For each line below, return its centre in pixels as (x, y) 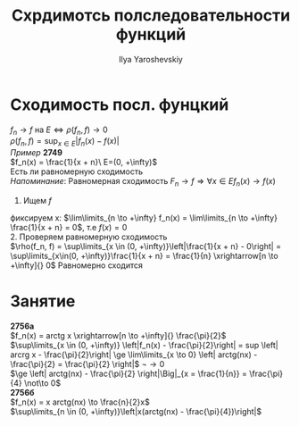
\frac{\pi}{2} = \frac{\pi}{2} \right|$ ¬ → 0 (87, 364)
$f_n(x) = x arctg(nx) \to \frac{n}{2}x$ (80, 402)
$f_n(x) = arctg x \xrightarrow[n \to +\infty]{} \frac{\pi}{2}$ (118, 336)
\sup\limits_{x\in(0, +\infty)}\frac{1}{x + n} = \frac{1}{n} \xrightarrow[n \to (145, 256)
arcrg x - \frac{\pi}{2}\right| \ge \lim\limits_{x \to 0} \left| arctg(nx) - (134, 355)
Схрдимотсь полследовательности (151, 16)
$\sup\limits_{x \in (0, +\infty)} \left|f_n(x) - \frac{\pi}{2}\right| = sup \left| (145, 346)
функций (151, 34)
